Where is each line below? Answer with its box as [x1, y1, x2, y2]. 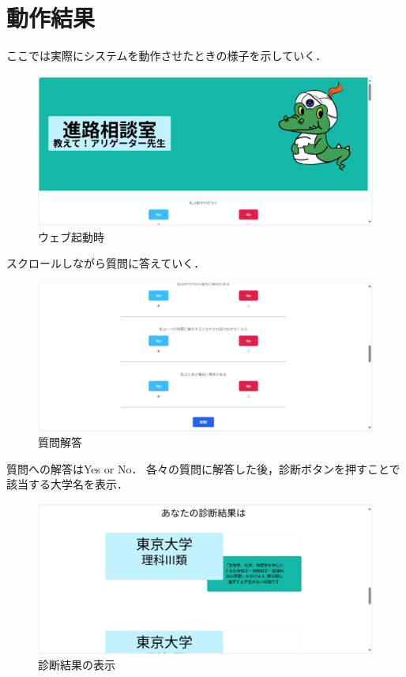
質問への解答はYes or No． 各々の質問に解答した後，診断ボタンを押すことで [6, 460, 400, 477]
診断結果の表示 [38, 656, 115, 673]
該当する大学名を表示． [6, 476, 128, 492]
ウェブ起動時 [38, 228, 104, 245]
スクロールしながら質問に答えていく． [6, 255, 205, 271]
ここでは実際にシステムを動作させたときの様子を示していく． [6, 47, 327, 64]
